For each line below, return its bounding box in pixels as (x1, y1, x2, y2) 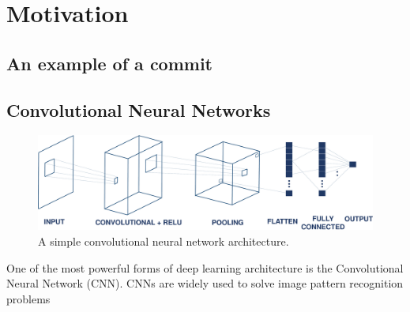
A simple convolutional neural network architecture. (38, 233, 289, 250)
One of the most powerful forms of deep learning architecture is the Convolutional (6, 259, 404, 276)
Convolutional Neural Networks (6, 97, 271, 122)
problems (6, 290, 51, 306)
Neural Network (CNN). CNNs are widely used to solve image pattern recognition (6, 275, 404, 291)
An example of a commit (6, 51, 213, 75)
